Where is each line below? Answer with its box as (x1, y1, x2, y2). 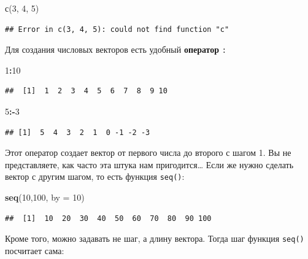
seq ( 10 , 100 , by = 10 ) (5, 191, 85, 204)
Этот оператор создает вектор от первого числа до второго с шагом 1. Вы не (5, 146, 291, 159)
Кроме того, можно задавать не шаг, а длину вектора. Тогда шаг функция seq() (5, 232, 304, 245)
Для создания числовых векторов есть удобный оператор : (5, 43, 226, 56)
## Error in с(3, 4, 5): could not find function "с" (5, 25, 229, 34)
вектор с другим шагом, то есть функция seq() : (5, 170, 185, 183)
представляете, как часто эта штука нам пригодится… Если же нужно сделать (5, 158, 294, 171)
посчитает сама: (5, 244, 64, 257)
